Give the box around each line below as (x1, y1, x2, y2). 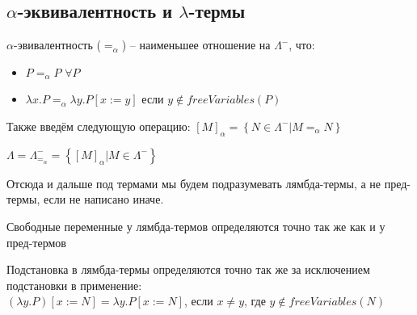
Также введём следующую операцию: (6, 117, 191, 134)
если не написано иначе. (43, 191, 164, 208)
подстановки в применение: (6, 276, 142, 293)
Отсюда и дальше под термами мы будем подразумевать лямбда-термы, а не (6, 174, 381, 191)
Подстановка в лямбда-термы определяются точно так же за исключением (6, 261, 370, 278)
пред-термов (6, 233, 66, 250)
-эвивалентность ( (13, 36, 101, 53)
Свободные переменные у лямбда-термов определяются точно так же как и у (6, 217, 385, 234)
